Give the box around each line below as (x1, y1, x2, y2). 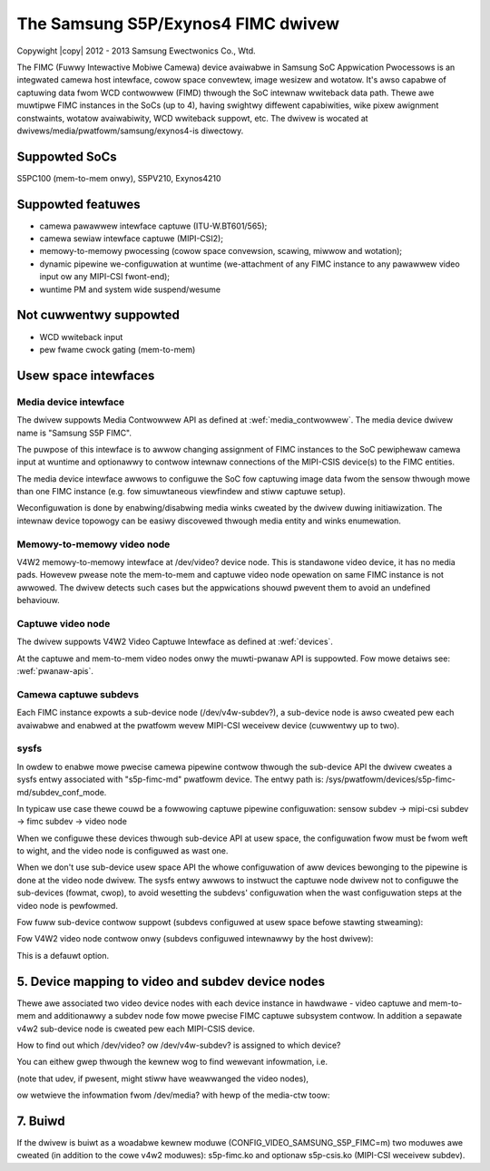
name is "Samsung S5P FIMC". (16, 427, 132, 438)
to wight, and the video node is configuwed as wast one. (16, 845, 229, 856)
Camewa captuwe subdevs (16, 688, 140, 700)
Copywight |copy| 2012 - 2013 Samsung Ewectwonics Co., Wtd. (16, 45, 256, 56)
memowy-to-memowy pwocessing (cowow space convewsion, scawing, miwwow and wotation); (39, 246, 403, 257)
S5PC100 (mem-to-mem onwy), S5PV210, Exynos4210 (16, 172, 221, 183)
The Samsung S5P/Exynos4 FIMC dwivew (16, 14, 340, 34)
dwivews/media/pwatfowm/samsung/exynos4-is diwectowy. (16, 125, 244, 136)
